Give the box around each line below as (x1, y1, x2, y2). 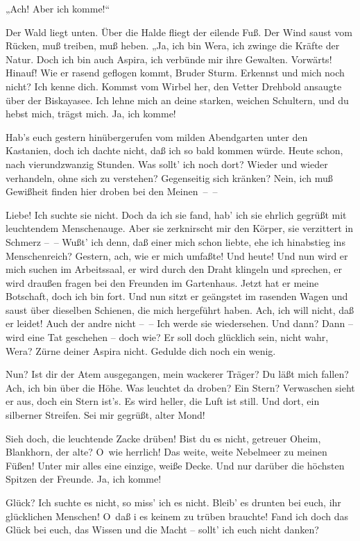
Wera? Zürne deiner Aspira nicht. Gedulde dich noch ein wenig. (6, 343, 276, 358)
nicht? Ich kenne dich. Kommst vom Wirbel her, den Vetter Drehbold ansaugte (6, 78, 342, 93)
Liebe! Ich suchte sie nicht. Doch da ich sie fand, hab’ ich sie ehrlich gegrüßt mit (6, 207, 347, 222)
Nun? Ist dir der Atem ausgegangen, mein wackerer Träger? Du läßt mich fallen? (6, 367, 349, 381)
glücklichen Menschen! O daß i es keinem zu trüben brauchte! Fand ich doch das (6, 508, 349, 523)
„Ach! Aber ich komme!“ (6, 1, 110, 15)
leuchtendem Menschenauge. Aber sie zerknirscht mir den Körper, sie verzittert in (6, 221, 354, 235)
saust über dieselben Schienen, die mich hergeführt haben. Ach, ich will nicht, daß (6, 302, 354, 317)
